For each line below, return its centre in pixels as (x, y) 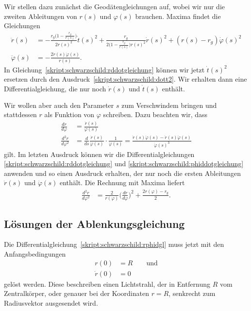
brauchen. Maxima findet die (178, 16)
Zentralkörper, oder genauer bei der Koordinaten (76, 293)
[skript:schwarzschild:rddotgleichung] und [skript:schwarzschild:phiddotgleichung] (124, 164)
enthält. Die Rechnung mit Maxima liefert (122, 182)
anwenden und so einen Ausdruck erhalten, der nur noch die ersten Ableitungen (123, 173)
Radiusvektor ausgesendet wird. (51, 302)
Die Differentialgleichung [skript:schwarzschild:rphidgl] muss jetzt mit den (114, 244)
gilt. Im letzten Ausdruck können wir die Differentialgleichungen (99, 154)
